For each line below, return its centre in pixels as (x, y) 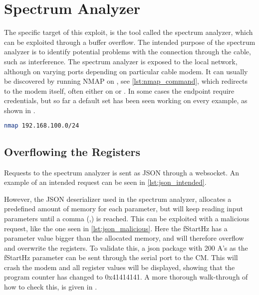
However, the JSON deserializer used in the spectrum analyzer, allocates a (118, 199)
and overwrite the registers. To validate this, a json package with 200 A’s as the (126, 247)
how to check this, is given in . (51, 287)
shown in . (20, 110)
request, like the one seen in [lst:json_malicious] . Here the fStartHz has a (116, 228)
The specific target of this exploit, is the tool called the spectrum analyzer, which (129, 32)
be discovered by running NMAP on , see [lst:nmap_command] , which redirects (126, 81)
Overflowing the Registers (72, 151)
